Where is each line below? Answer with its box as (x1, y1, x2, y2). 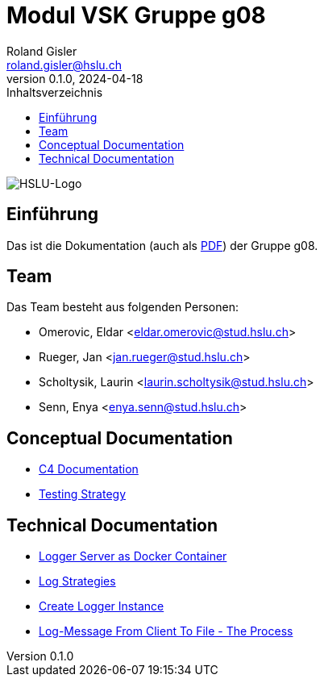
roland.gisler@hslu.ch (6, 57, 122, 72)
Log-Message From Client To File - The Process (39, 624, 293, 639)
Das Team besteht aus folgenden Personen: (6, 300, 239, 314)
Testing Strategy (39, 487, 127, 502)
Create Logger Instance (39, 599, 164, 614)
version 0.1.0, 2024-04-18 (6, 71, 143, 85)
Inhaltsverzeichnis (6, 85, 103, 99)
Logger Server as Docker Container (39, 549, 227, 564)
